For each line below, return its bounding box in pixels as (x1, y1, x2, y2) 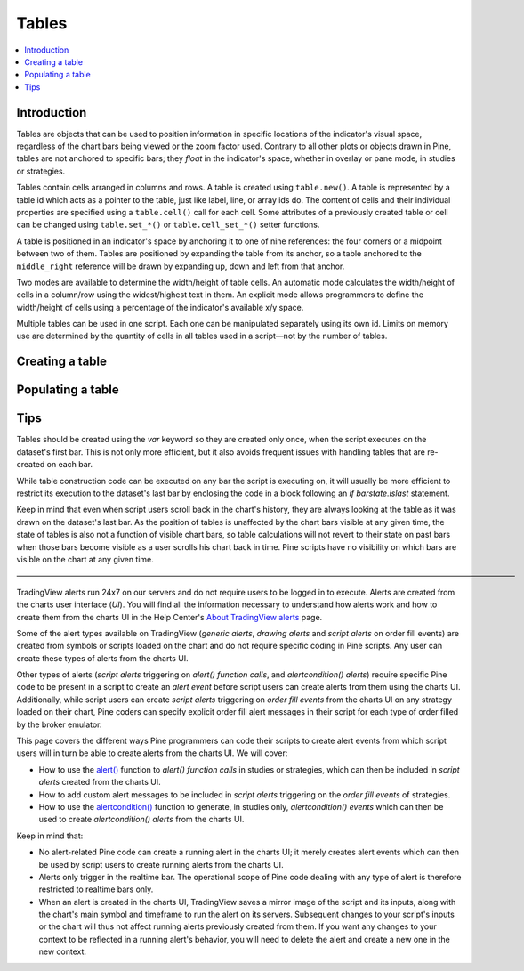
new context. (38, 946, 87, 957)
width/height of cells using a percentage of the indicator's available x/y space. (16, 302, 304, 312)
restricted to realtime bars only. (38, 884, 154, 894)
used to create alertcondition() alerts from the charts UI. (38, 814, 245, 825)
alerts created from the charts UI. (38, 777, 162, 788)
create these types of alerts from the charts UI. (16, 652, 189, 663)
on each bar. (46, 459, 93, 470)
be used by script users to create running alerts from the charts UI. (38, 859, 284, 870)
